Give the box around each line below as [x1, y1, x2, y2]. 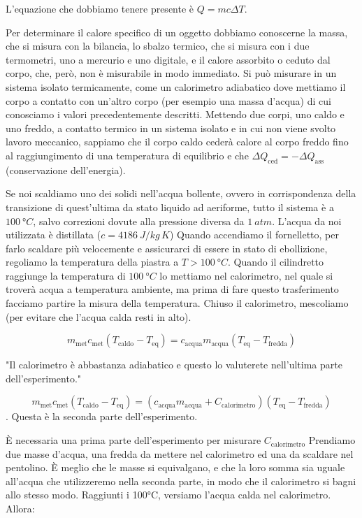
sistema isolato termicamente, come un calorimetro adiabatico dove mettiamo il [6, 79, 346, 94]
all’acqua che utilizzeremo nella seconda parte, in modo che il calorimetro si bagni [6, 473, 356, 488]
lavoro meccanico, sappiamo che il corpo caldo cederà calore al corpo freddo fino [6, 134, 349, 149]
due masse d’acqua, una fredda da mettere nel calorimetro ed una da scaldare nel [6, 446, 354, 461]
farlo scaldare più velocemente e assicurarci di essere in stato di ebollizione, [6, 240, 328, 255]
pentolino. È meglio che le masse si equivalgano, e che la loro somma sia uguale [6, 460, 345, 475]
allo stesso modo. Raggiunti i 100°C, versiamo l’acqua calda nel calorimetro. [6, 487, 331, 502]
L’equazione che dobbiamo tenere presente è [6, 1, 194, 15]
